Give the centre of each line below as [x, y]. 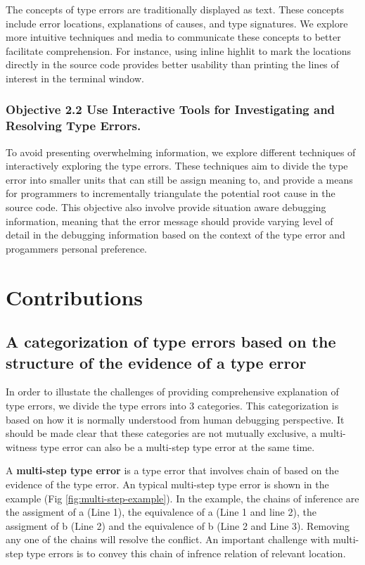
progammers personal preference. [77, 248]
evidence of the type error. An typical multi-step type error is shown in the [167, 484]
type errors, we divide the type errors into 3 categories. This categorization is [172, 406]
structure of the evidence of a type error [156, 362]
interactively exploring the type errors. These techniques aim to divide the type [177, 166]
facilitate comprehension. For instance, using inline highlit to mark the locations [179, 50]
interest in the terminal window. [75, 78]
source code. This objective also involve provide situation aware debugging [166, 207]
